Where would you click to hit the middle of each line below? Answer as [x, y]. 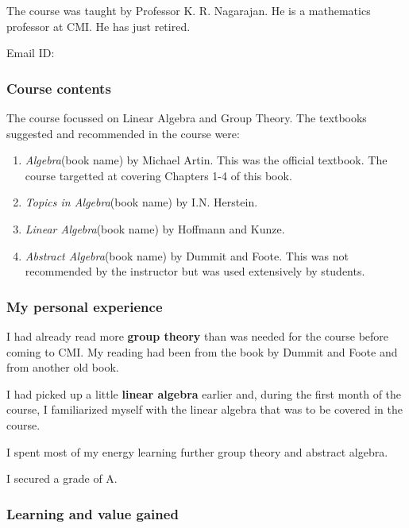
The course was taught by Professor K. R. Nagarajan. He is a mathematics [189, 10]
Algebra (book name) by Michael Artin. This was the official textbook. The [206, 160]
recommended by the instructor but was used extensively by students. [195, 271]
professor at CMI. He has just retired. [98, 26]
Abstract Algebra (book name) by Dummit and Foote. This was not [187, 255]
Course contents [59, 88]
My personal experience [85, 306]
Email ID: [31, 53]
